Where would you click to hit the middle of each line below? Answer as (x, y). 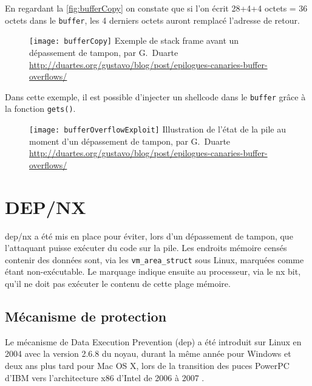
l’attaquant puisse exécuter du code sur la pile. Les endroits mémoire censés (146, 248)
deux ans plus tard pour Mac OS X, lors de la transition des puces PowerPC (147, 365)
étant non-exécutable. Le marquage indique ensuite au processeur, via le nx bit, (153, 271)
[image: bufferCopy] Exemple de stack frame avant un (134, 40)
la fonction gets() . (40, 109)
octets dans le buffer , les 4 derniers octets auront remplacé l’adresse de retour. (152, 20)
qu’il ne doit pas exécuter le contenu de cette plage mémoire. (118, 283)
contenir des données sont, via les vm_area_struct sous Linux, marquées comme (154, 259)
